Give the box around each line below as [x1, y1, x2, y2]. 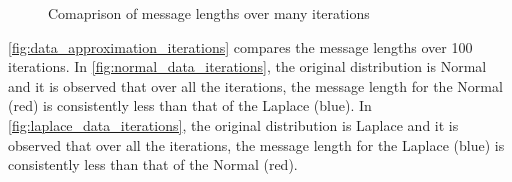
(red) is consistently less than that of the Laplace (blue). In [8, 95, 372, 116]
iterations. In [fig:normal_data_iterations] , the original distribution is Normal [8, 56, 487, 77]
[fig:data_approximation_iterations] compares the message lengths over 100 [8, 36, 473, 57]
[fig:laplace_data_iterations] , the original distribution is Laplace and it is [8, 114, 459, 135]
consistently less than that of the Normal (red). [8, 154, 298, 175]
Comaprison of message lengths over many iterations [48, 3, 370, 23]
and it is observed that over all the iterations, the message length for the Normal [8, 75, 503, 96]
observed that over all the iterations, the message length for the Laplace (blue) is [8, 134, 505, 155]
